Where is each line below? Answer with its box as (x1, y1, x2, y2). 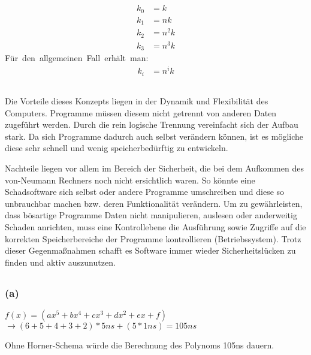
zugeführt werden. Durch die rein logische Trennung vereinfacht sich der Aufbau (5, 118, 298, 131)
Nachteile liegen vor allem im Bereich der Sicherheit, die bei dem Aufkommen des (5, 162, 304, 174)
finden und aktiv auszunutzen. (5, 255, 116, 268)
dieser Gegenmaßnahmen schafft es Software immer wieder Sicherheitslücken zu (5, 244, 296, 257)
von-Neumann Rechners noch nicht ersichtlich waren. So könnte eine (5, 173, 255, 186)
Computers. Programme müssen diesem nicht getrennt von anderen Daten (5, 106, 277, 119)
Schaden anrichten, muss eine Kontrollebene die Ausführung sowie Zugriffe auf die (5, 220, 306, 233)
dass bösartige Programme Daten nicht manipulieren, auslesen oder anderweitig (5, 209, 297, 221)
